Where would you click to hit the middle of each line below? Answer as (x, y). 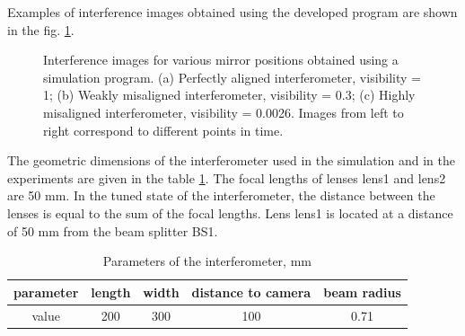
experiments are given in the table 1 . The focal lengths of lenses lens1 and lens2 (227, 177)
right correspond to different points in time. (163, 130)
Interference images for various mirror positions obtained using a (221, 60)
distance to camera (251, 292)
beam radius (362, 292)
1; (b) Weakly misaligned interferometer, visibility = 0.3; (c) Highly (229, 95)
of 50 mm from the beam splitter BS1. (113, 230)
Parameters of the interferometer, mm (207, 261)
